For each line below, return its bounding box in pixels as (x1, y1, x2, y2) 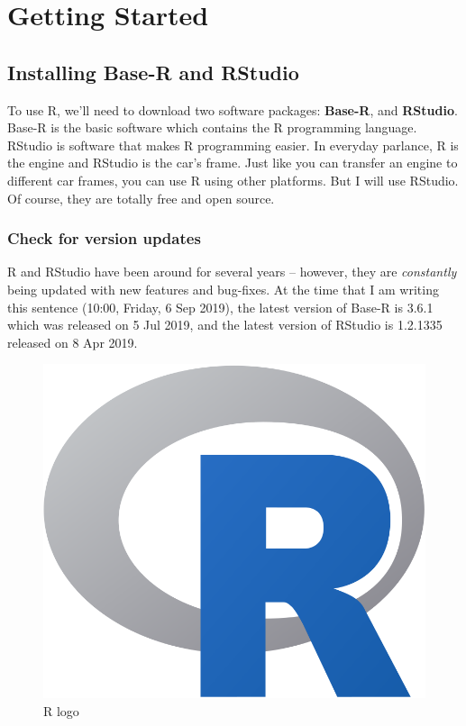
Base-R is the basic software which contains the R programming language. (7, 118, 417, 137)
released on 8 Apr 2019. (7, 332, 138, 351)
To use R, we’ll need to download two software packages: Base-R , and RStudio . (7, 100, 458, 119)
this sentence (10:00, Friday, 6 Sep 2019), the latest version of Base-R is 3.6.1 (7, 297, 434, 316)
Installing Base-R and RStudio (7, 58, 299, 86)
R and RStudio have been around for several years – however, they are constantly (7, 262, 457, 281)
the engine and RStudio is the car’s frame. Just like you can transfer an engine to (7, 153, 458, 172)
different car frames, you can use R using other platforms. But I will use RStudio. (7, 170, 459, 189)
